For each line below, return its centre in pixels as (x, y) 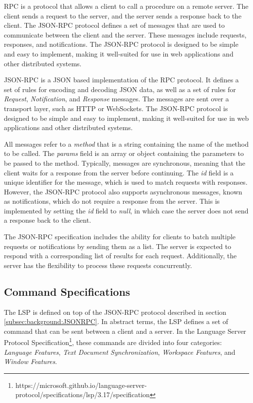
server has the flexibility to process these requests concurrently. (98, 265)
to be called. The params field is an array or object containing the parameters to (124, 153)
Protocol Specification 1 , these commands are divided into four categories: (113, 342)
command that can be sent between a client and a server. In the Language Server (125, 331)
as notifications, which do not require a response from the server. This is (112, 201)
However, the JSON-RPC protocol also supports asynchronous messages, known (123, 191)
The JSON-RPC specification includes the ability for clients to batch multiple (120, 237)
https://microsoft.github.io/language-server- (81, 385)
